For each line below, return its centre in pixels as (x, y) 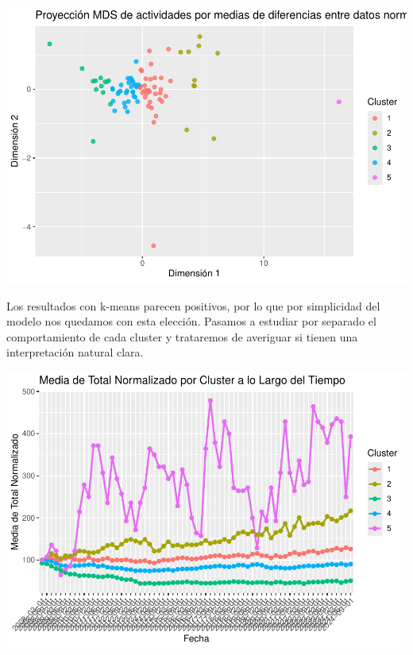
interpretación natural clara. (75, 352)
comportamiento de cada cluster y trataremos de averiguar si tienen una (182, 336)
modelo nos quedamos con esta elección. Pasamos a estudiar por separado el (191, 321)
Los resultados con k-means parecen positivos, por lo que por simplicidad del (193, 305)
